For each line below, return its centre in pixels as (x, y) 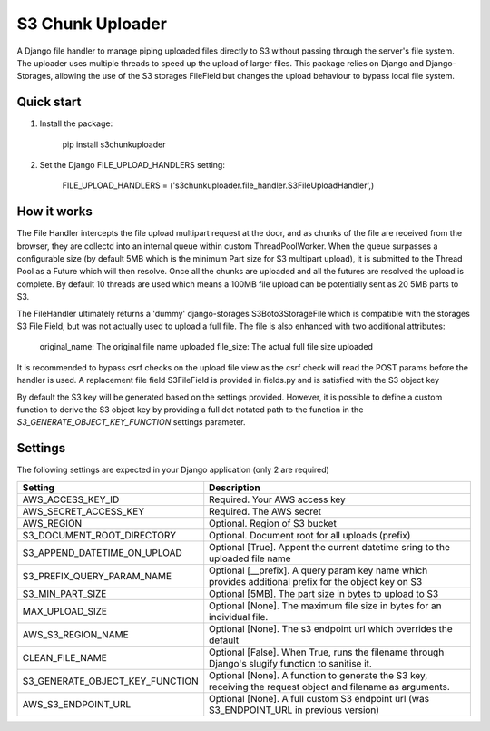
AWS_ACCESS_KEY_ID (71, 499)
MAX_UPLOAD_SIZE (65, 611)
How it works (54, 212)
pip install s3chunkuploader (114, 144)
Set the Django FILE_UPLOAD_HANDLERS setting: (132, 165)
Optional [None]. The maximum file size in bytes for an (325, 606)
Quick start (49, 102)
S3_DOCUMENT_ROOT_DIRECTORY (99, 535)
